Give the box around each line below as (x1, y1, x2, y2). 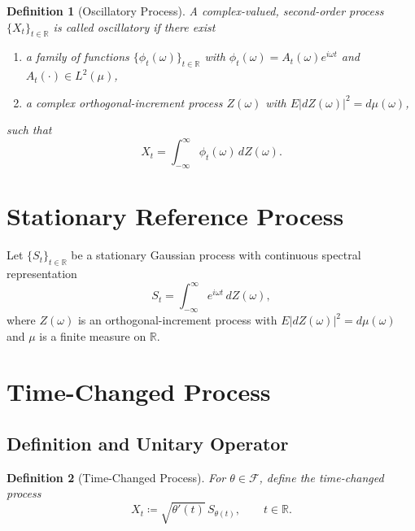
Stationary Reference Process (7, 199, 344, 233)
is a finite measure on (39, 327, 146, 344)
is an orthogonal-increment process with (77, 311, 277, 329)
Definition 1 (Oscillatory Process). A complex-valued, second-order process (7, 2, 384, 19)
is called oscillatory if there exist (53, 18, 216, 35)
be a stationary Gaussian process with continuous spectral (71, 246, 361, 263)
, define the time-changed (259, 468, 384, 485)
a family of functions (25, 48, 129, 65)
